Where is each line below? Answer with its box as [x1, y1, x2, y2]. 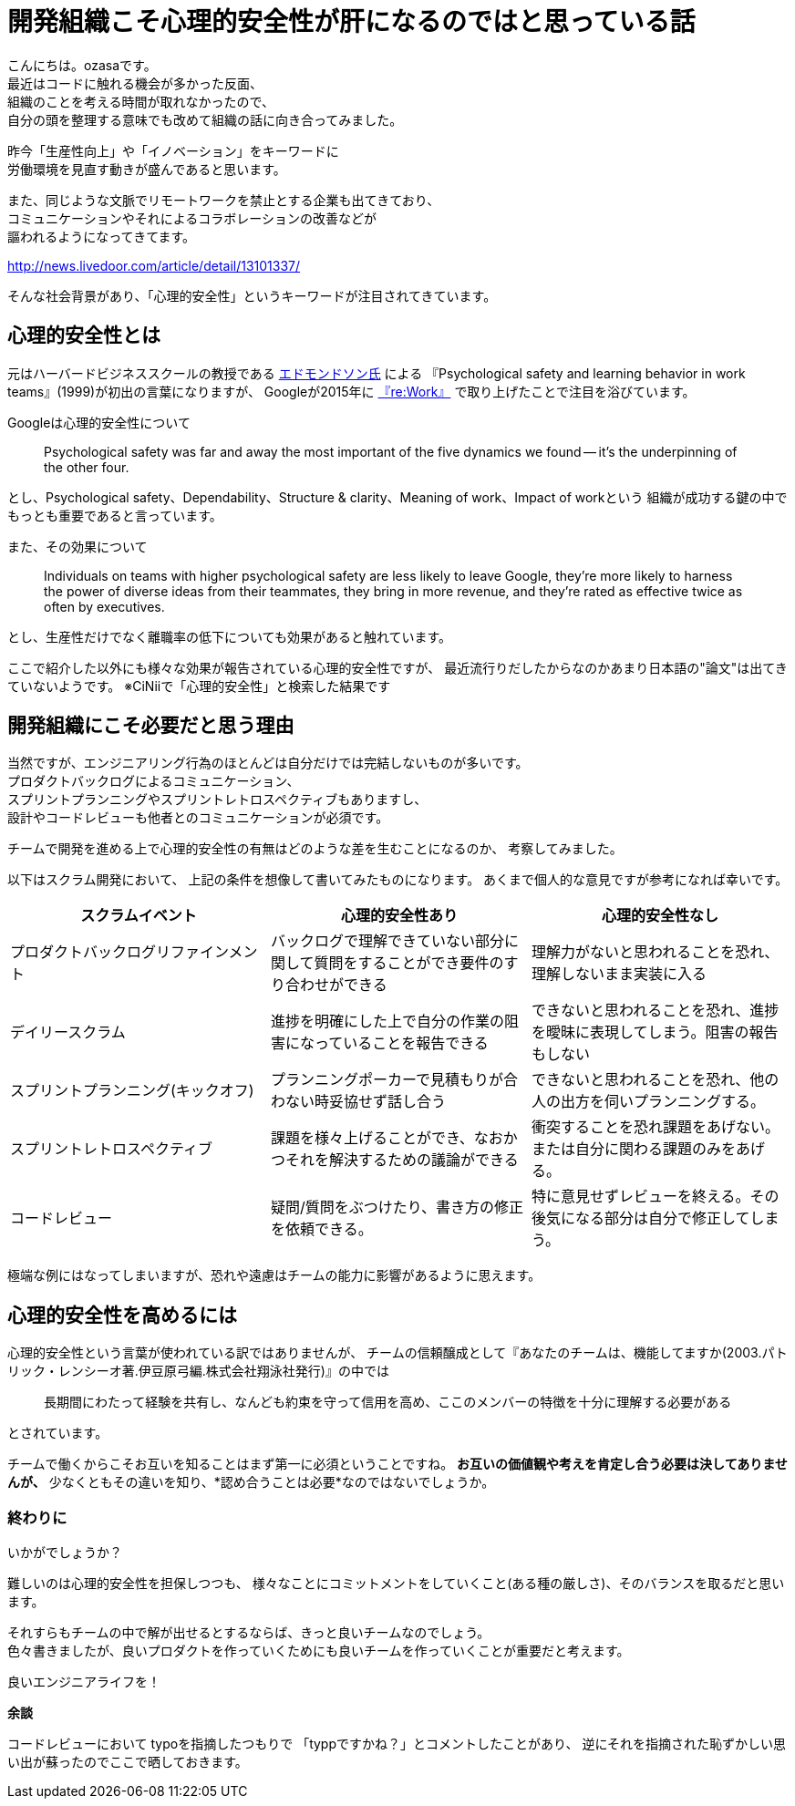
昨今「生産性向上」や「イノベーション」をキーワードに [7, 142, 339, 159]
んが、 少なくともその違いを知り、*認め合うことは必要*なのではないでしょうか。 [7, 1474, 495, 1491]
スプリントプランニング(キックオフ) [10, 1081, 254, 1100]
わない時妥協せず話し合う [270, 1092, 446, 1111]
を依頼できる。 [270, 1220, 373, 1239]
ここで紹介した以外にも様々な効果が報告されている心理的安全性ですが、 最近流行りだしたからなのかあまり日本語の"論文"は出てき [7, 659, 788, 676]
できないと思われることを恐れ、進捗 [531, 1001, 780, 1020]
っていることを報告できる [314, 1034, 489, 1053]
